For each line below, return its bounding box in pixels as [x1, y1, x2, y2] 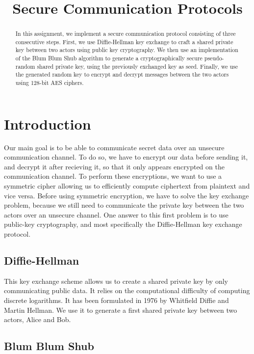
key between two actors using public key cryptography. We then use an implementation [15, 46, 238, 54]
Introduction [4, 113, 91, 134]
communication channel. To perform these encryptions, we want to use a [4, 171, 222, 181]
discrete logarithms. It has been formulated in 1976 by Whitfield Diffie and [4, 295, 229, 305]
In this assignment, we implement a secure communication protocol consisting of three [15, 29, 236, 38]
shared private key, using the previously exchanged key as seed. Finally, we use [37, 62, 238, 70]
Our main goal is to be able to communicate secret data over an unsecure [4, 142, 225, 152]
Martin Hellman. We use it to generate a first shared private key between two [4, 304, 237, 315]
